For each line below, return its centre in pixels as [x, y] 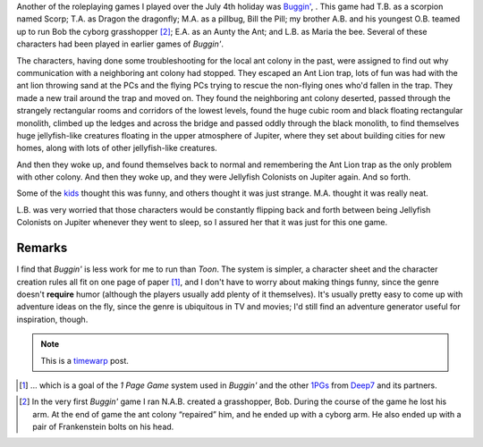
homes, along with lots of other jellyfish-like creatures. [117, 148]
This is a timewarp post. [85, 360]
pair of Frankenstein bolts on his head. [103, 427]
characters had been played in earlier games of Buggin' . [120, 44]
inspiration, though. [52, 319]
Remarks [42, 248]
